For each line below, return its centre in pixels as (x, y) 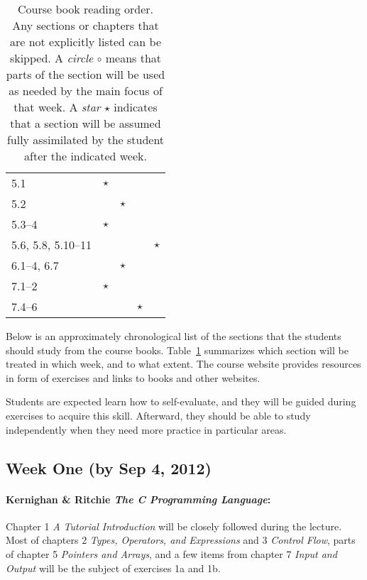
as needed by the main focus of (86, 91)
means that (133, 58)
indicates (136, 107)
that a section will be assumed (86, 123)
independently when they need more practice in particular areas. (146, 429)
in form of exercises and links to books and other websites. (133, 377)
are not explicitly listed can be (85, 42)
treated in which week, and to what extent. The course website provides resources (183, 364)
